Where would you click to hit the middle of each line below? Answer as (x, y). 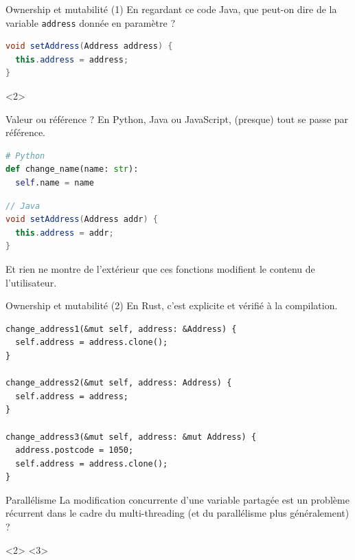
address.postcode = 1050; (75, 450)
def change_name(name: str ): (72, 169)
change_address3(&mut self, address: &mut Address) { (131, 437)
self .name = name (55, 183)
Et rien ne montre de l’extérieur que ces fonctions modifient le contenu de (160, 268)
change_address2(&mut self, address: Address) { (119, 383)
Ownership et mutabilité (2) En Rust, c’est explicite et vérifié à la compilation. (172, 305)
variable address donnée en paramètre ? (91, 22)
